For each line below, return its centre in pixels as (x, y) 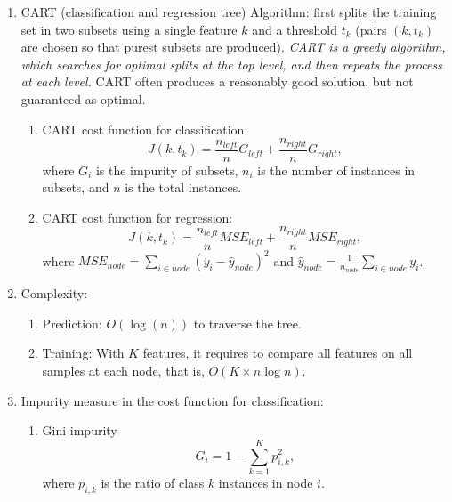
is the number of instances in (336, 170)
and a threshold (295, 29)
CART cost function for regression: (137, 217)
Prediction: (72, 323)
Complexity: (54, 293)
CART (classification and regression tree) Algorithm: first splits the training (229, 12)
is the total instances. (183, 187)
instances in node (266, 482)
